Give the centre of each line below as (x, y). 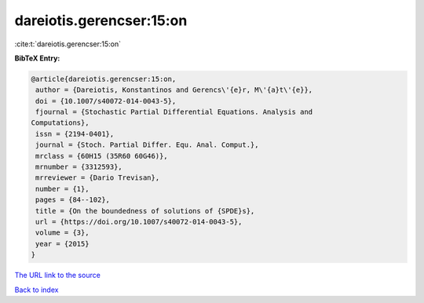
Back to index (37, 290)
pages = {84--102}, (73, 200)
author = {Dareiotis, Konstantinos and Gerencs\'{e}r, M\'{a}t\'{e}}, (174, 90)
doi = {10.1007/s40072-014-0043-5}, (106, 101)
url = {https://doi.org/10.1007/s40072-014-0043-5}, (139, 222)
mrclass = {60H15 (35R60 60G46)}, (102, 156)
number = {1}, (62, 189)
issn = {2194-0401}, (75, 134)
